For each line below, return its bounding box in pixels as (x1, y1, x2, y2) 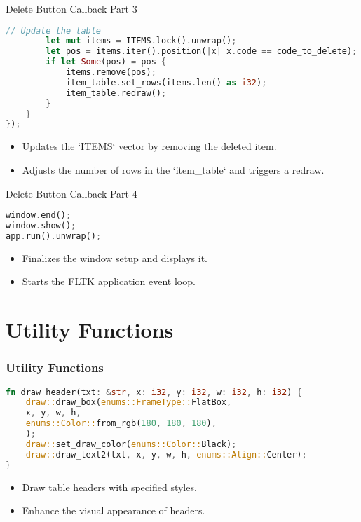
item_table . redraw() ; (65, 88, 167, 98)
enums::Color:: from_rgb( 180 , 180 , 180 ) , (25, 418, 217, 429)
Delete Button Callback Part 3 (6, 1, 137, 15)
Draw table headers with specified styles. (22, 479, 197, 494)
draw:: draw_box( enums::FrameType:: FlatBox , (25, 397, 232, 408)
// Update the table (6, 25, 102, 36)
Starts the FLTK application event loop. (22, 274, 196, 289)
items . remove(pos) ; (65, 67, 156, 78)
